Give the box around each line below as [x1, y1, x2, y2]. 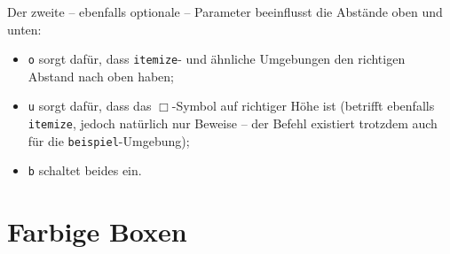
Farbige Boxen [7, 213, 187, 250]
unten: [7, 19, 42, 38]
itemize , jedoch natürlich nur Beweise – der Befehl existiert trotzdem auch [28, 114, 438, 133]
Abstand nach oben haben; [28, 66, 175, 85]
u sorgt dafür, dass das [28, 96, 152, 115]
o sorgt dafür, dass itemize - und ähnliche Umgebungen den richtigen [28, 50, 406, 68]
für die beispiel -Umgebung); [28, 131, 190, 150]
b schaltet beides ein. [28, 161, 142, 180]
